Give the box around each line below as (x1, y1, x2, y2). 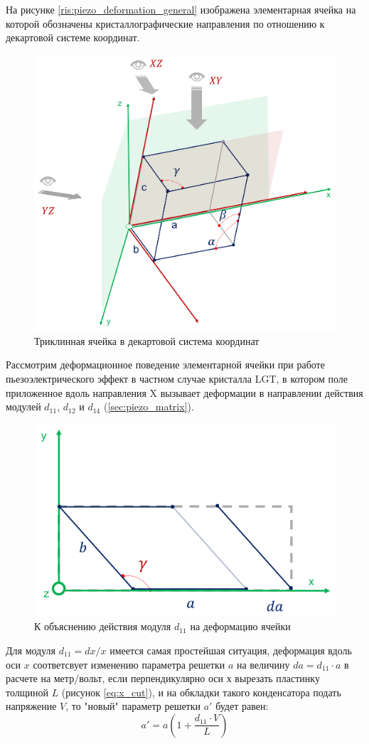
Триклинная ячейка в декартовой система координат (34, 333, 260, 348)
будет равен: (215, 698, 269, 713)
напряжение (6, 698, 57, 713)
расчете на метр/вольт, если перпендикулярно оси (6, 671, 224, 686)
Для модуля (6, 642, 56, 657)
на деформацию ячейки (190, 619, 291, 634)
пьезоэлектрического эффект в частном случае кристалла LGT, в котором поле (6, 371, 348, 386)
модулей (6, 399, 41, 414)
